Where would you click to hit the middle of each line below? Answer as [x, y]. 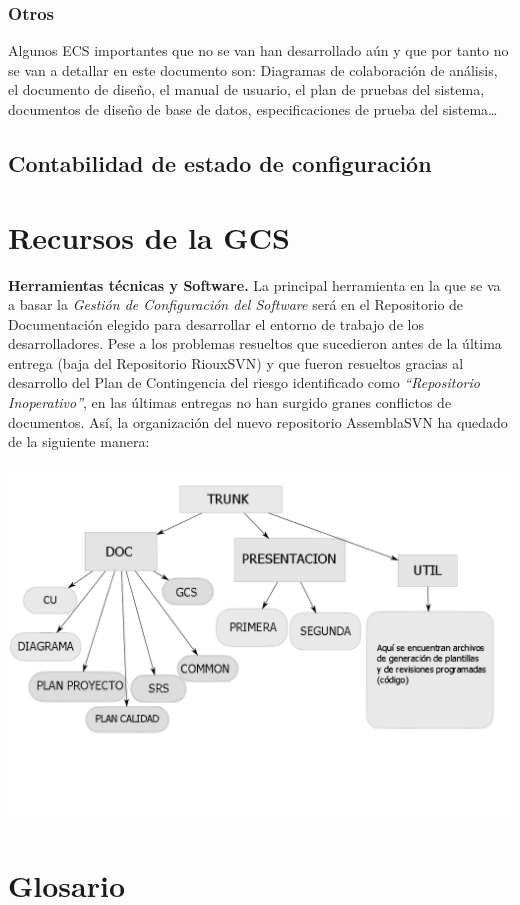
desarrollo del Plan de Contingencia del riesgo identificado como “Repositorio [244, 382]
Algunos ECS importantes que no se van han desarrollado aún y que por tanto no [258, 50]
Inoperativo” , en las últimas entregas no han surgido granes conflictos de [230, 402]
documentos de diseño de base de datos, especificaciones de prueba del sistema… [253, 109]
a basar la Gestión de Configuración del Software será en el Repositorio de [236, 304]
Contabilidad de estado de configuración [220, 162]
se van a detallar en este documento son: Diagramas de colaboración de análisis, [253, 69]
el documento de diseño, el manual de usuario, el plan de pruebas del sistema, [246, 89]
